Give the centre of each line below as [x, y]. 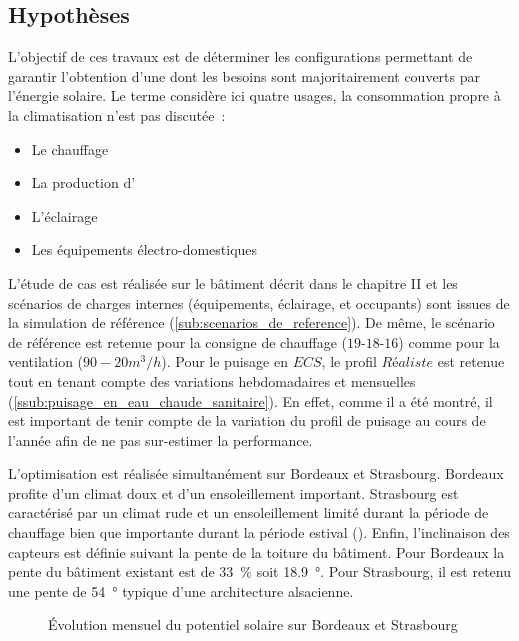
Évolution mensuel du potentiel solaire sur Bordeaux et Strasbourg [253, 624]
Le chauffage [70, 148]
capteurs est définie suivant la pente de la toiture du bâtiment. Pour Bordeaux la [256, 551]
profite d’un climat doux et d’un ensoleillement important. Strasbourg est [233, 492]
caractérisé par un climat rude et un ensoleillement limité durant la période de [248, 512]
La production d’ [83, 182]
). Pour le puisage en [224, 361]
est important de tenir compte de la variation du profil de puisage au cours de [247, 420]
